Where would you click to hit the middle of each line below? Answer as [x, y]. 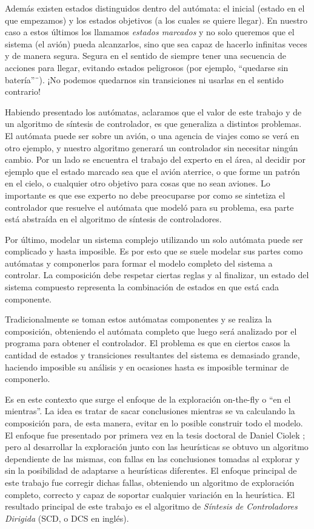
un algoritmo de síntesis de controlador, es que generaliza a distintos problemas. [153, 124]
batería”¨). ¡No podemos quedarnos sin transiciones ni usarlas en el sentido [144, 79]
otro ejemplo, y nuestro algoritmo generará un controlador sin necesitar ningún [152, 147]
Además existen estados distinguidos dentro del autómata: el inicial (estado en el [155, 8]
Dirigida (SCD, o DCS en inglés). [67, 518]
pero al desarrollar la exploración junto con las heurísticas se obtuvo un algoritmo [157, 447]
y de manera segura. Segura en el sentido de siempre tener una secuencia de [146, 56]
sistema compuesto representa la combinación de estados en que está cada [142, 287]
